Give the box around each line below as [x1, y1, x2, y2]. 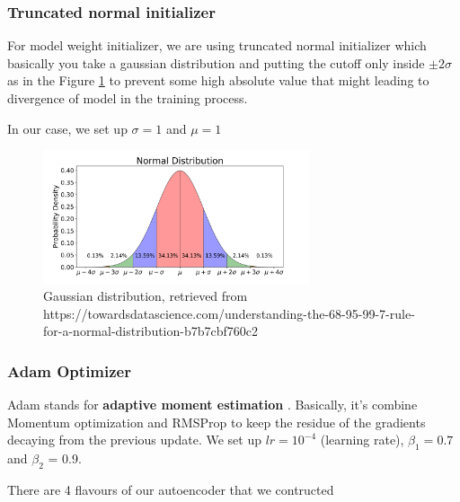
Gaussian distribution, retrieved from [43, 286, 248, 305]
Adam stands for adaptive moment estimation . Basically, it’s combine [7, 395, 418, 414]
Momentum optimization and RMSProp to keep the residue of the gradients [7, 412, 426, 431]
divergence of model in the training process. [7, 89, 248, 107]
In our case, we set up [7, 119, 128, 137]
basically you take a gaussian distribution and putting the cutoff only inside [7, 53, 425, 72]
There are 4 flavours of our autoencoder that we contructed [7, 480, 334, 498]
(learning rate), [320, 430, 404, 449]
